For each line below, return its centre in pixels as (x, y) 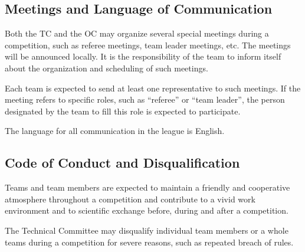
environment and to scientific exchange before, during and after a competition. (147, 210)
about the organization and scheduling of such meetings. (106, 68)
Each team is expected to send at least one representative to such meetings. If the (153, 88)
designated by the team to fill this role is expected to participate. (123, 111)
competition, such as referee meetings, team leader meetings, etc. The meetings (148, 45)
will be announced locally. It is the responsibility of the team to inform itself (143, 56)
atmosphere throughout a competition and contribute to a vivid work (130, 199)
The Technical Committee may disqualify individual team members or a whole (147, 230)
